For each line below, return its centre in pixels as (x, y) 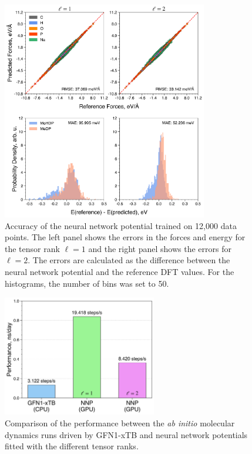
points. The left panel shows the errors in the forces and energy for (125, 237)
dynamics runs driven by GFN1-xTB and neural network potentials (126, 434)
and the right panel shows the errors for (160, 248)
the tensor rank (32, 248)
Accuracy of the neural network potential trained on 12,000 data (121, 225)
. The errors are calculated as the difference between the (129, 260)
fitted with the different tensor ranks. (72, 446)
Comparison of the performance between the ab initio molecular (120, 423)
